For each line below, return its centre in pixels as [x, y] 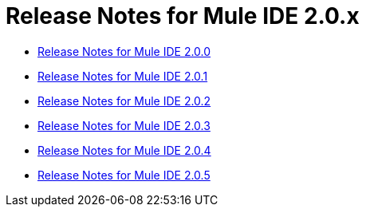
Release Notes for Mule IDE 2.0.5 [124, 175]
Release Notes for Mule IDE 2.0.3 [124, 125]
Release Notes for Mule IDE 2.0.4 [124, 150]
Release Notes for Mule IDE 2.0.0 [124, 51]
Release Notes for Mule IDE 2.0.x [183, 16]
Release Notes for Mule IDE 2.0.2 [124, 101]
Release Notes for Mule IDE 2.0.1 [123, 76]
